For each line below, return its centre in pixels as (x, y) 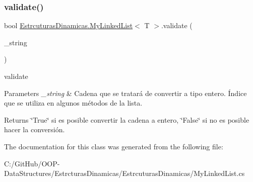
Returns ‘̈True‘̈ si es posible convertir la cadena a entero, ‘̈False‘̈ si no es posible (127, 119)
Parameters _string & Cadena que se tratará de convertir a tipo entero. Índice (125, 93)
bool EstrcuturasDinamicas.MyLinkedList (69, 25)
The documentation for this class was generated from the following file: (114, 146)
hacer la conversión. (35, 129)
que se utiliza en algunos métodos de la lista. (73, 103)
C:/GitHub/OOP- (32, 163)
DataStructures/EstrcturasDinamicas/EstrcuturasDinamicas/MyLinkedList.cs (124, 173)
